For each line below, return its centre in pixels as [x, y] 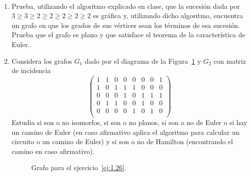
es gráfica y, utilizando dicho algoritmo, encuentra [168, 15]
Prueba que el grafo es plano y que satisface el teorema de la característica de [128, 35]
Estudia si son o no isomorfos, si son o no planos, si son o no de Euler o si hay [129, 122]
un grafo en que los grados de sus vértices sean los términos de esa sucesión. [126, 25]
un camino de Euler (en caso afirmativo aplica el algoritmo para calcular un [125, 132]
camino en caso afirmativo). [53, 151]
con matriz [230, 61]
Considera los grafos [42, 61]
